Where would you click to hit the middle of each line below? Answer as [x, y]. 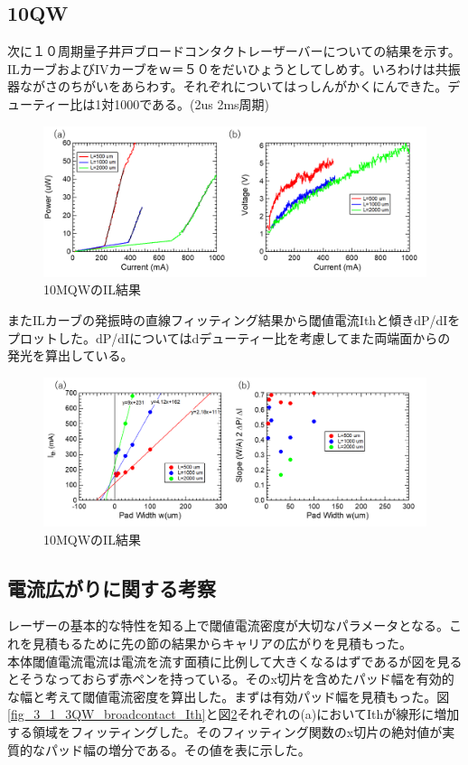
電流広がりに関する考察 [112, 588]
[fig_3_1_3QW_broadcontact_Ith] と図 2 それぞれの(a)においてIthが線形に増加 [234, 714]
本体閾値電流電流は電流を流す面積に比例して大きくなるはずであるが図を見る [235, 661]
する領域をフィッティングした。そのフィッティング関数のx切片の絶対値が [225, 731]
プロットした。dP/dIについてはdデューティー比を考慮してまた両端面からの [229, 337]
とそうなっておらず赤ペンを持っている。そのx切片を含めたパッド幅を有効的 [231, 679]
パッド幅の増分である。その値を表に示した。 [178, 749]
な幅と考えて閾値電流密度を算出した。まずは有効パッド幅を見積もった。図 [229, 696]
